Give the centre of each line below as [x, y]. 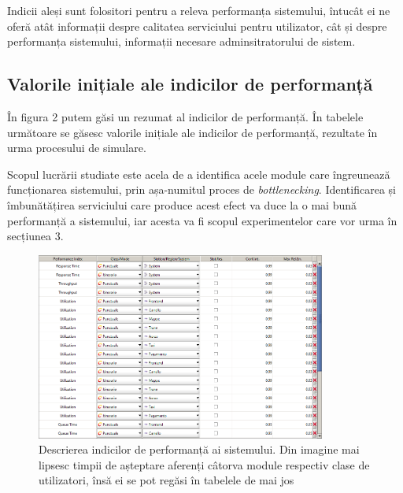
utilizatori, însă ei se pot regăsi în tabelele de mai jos [166, 480]
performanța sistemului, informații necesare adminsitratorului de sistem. [181, 41]
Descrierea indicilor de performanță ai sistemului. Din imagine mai [199, 449]
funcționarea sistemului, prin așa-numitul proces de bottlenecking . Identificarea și [201, 189]
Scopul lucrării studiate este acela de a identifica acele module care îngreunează [199, 174]
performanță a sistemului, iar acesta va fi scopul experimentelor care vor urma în [202, 220]
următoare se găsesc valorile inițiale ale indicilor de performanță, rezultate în [192, 132]
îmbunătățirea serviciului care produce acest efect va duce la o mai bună [182, 204]
